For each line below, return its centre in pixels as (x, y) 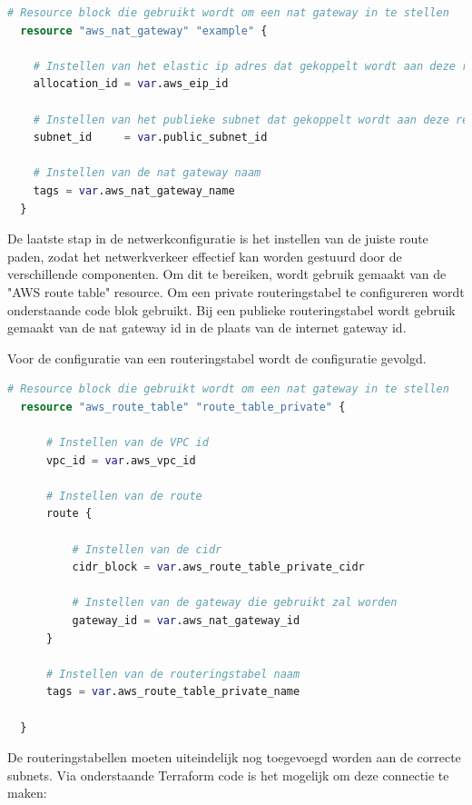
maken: (27, 793)
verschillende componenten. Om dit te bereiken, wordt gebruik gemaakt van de (227, 274)
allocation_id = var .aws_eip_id (131, 84)
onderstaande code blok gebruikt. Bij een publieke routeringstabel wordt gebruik (231, 309)
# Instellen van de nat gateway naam (147, 173)
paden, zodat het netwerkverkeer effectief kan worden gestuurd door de (205, 256)
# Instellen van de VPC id (127, 443)
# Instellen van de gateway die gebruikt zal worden (235, 603)
